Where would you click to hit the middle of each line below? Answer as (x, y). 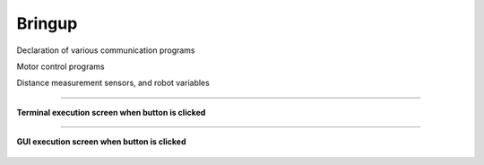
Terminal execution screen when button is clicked (111, 112)
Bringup (47, 23)
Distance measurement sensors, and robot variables (113, 83)
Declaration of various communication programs (106, 50)
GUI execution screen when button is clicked (101, 142)
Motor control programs (60, 66)
